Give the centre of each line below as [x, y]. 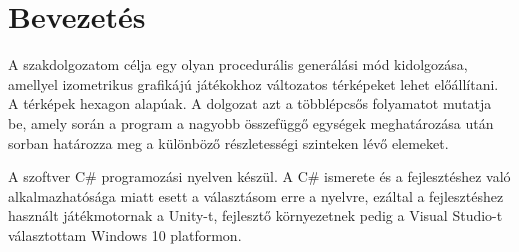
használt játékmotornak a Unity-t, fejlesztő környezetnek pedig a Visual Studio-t [255, 215]
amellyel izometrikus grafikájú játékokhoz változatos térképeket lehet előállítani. [253, 83]
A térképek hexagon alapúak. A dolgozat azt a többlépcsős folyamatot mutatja [250, 103]
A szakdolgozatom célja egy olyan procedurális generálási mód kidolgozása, [238, 64]
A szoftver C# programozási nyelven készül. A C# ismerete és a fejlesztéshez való [259, 176]
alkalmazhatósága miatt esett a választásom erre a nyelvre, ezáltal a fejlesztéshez [256, 195]
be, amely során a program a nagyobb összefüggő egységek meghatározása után [251, 122]
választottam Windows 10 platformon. [125, 234]
